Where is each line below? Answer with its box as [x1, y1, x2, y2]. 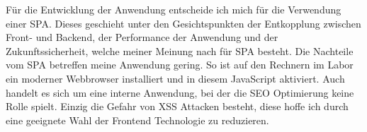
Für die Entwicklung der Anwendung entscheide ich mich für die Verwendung [6, 2, 341, 16]
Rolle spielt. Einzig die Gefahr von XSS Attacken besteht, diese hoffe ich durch [6, 99, 349, 114]
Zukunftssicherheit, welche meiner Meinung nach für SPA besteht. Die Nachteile [6, 43, 354, 58]
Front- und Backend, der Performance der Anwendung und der [6, 30, 278, 44]
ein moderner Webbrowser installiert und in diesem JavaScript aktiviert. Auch [6, 71, 345, 85]
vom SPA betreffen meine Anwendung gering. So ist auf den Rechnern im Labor [6, 57, 354, 72]
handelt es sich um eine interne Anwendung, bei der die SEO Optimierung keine [6, 85, 354, 100]
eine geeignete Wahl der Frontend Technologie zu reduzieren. [6, 112, 269, 127]
